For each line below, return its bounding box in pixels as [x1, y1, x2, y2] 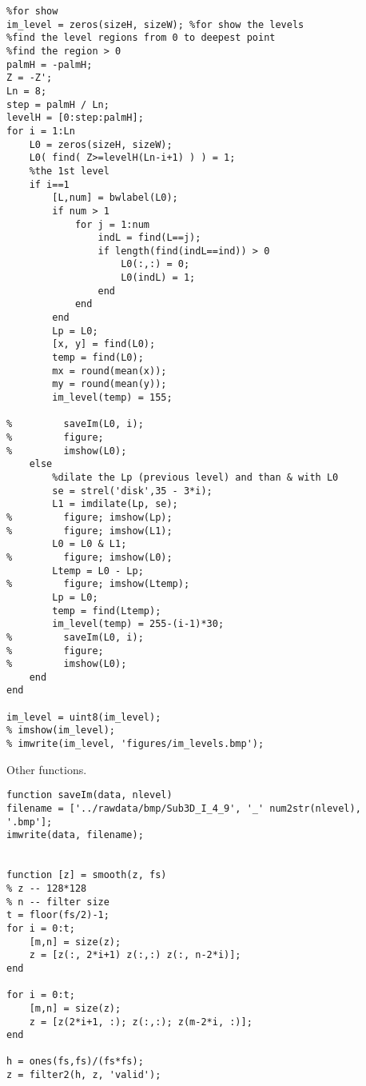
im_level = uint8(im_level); [6, 711, 161, 723]
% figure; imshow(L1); [6, 525, 173, 537]
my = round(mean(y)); [52, 378, 167, 390]
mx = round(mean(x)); [52, 365, 167, 377]
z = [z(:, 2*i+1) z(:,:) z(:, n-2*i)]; [29, 949, 241, 961]
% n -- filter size [6, 896, 109, 908]
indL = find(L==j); [97, 232, 201, 244]
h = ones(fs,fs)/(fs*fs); [6, 1056, 144, 1068]
